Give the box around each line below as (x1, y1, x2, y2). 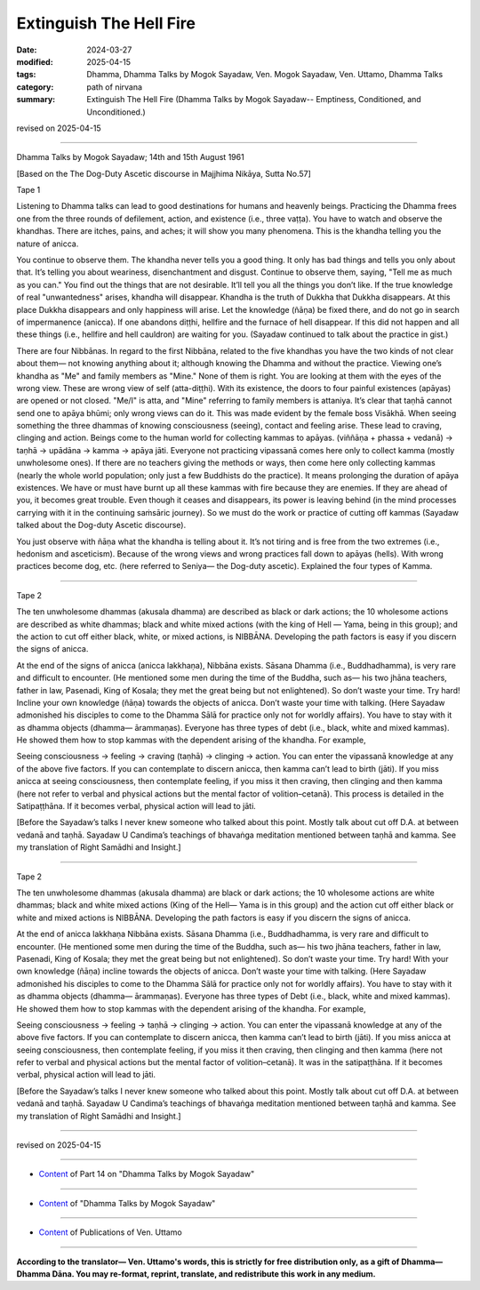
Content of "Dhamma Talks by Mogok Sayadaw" (38, 1198, 216, 1208)
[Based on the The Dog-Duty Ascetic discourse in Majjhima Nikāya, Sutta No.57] (16, 168, 311, 179)
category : (16, 81, 54, 92)
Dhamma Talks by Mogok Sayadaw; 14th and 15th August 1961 (16, 152, 244, 163)
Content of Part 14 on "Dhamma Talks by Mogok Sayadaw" (38, 1169, 255, 1180)
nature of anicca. (16, 238, 79, 249)
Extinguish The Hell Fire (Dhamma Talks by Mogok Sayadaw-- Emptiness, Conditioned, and (86, 94, 421, 105)
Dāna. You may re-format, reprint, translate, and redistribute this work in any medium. (52, 1268, 377, 1279)
